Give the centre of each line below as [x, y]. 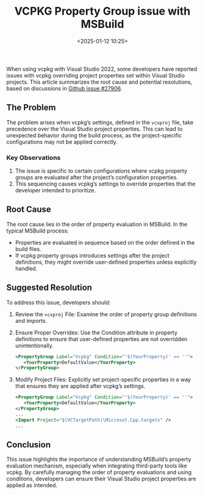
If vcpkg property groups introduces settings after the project [92, 255]
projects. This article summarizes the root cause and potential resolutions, [99, 82]
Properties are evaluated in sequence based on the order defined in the [105, 242]
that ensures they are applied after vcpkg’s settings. [80, 386]
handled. [26, 268]
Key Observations [34, 157]
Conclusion [29, 445]
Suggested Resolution [49, 288]
